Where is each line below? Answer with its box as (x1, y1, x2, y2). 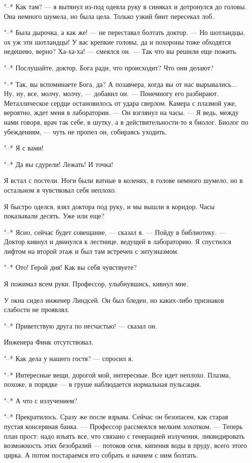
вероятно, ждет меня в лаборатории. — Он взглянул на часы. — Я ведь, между (4, 107, 239, 117)
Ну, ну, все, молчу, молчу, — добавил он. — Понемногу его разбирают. (4, 88, 219, 99)
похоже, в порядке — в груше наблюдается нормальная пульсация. (4, 379, 202, 389)
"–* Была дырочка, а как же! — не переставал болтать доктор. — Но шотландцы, (4, 27, 245, 37)
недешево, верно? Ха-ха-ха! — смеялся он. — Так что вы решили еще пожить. (4, 46, 238, 56)
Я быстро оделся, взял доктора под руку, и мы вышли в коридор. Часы (4, 201, 215, 211)
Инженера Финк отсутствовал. (4, 337, 94, 347)
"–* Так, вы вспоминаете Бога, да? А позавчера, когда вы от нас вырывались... (4, 79, 237, 89)
